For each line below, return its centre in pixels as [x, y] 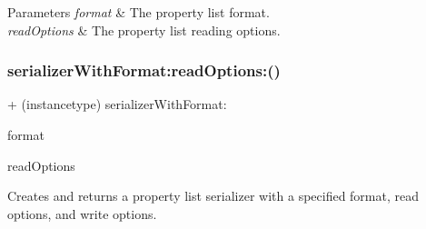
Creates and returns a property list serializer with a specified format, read [213, 196]
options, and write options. [82, 213]
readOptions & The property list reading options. [144, 30]
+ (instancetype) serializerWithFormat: [117, 104]
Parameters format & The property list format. [139, 12]
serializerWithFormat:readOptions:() [144, 70]
